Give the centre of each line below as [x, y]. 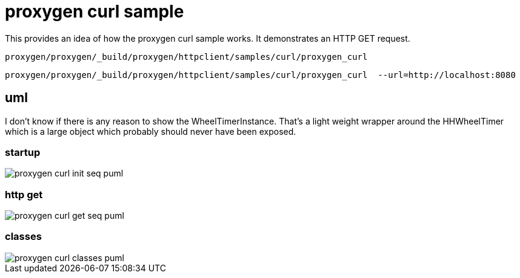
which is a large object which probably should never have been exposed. [151, 131]
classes [23, 237]
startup [23, 152]
